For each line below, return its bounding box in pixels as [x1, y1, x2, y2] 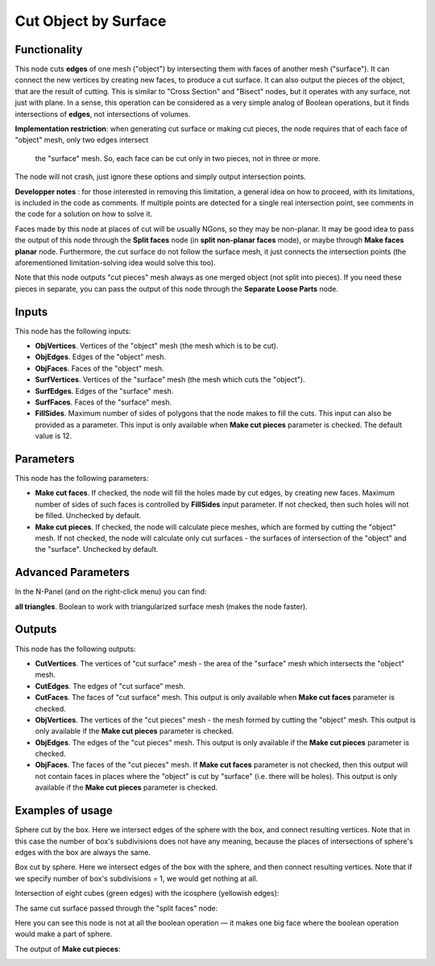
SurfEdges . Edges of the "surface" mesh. [35, 386, 174, 396]
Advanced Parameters [14, 566, 130, 579]
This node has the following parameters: [14, 474, 149, 483]
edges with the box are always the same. [14, 847, 151, 857]
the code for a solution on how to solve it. [14, 209, 153, 219]
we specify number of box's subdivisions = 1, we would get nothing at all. [14, 873, 259, 883]
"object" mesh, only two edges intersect [14, 135, 149, 145]
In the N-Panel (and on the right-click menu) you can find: [14, 587, 207, 596]
